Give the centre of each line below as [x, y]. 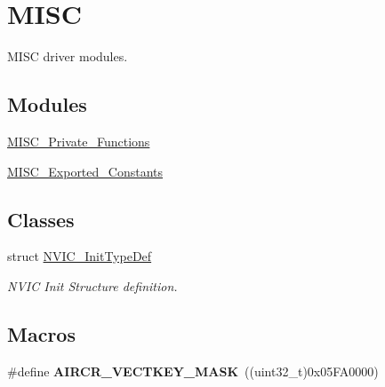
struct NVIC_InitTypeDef [80, 256]
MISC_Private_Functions [79, 141]
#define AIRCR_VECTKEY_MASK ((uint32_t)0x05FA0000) [193, 371]
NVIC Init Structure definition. [92, 285]
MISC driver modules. [68, 56]
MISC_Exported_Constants [85, 171]
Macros [41, 333]
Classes [41, 219]
